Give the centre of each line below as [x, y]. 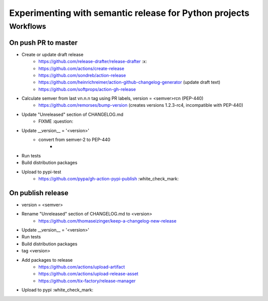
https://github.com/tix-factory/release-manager [87, 281]
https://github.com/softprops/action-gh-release [87, 89]
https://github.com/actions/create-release [81, 68]
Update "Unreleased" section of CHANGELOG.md [72, 114]
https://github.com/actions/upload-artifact [82, 267]
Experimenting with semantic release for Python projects [129, 13]
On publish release [39, 193]
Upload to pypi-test [41, 172]
